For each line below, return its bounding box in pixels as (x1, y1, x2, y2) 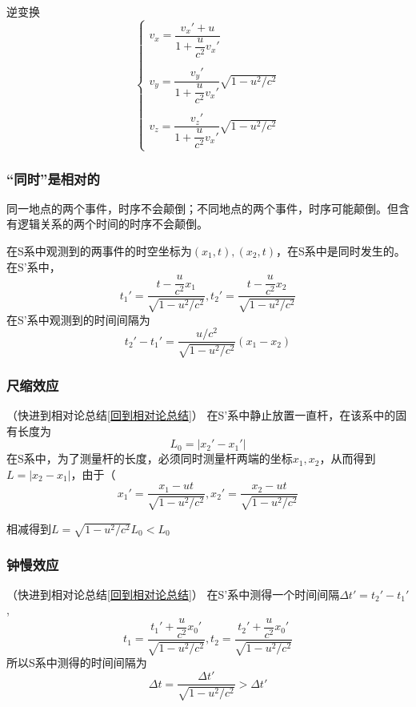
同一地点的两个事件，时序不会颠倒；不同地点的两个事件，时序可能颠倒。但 (6, 199, 398, 216)
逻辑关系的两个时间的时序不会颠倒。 (17, 215, 208, 232)
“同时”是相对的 (6, 168, 100, 188)
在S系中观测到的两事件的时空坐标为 (6, 243, 192, 259)
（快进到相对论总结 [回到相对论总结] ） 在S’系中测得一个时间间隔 (6, 585, 340, 602)
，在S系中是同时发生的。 (275, 243, 406, 259)
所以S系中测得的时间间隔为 (6, 654, 147, 671)
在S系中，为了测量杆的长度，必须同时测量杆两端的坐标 (6, 450, 293, 467)
